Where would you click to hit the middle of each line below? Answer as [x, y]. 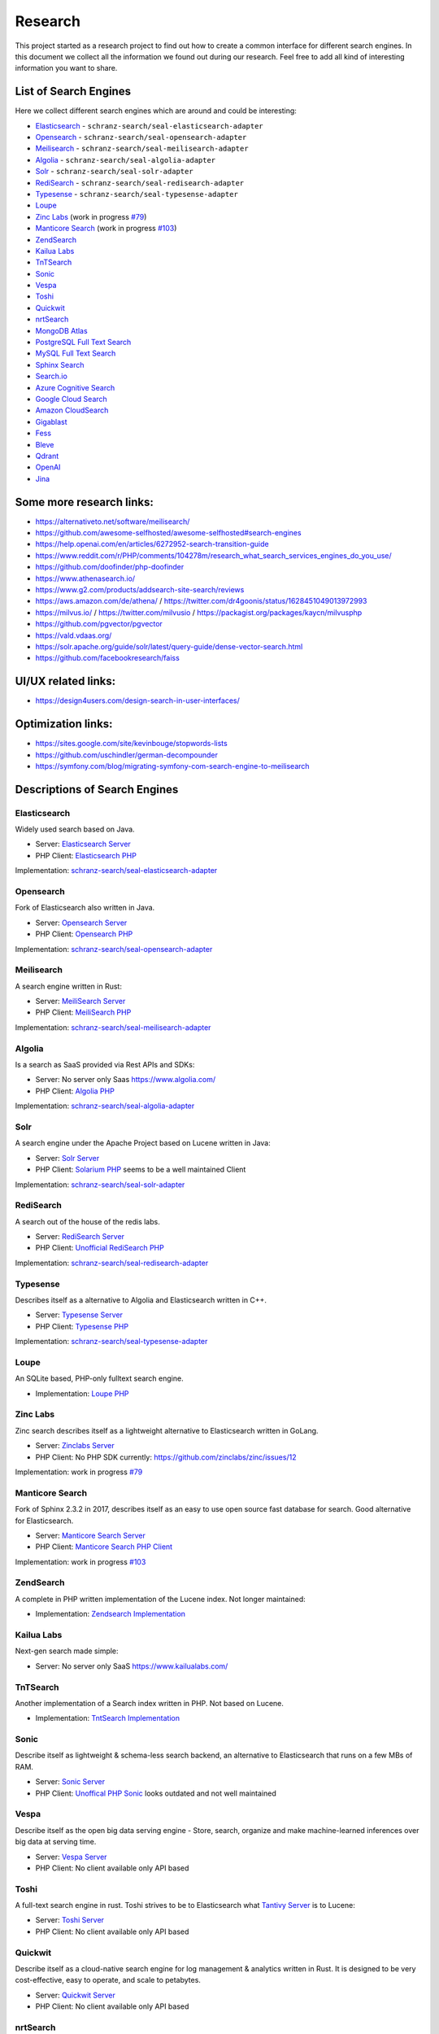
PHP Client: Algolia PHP [75, 1091]
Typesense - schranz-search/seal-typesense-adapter [137, 194]
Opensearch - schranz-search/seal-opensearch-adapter [141, 137]
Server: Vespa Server [71, 1857]
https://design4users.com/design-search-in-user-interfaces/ [137, 701]
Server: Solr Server [67, 1158]
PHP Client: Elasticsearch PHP [86, 855]
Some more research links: [84, 502]
